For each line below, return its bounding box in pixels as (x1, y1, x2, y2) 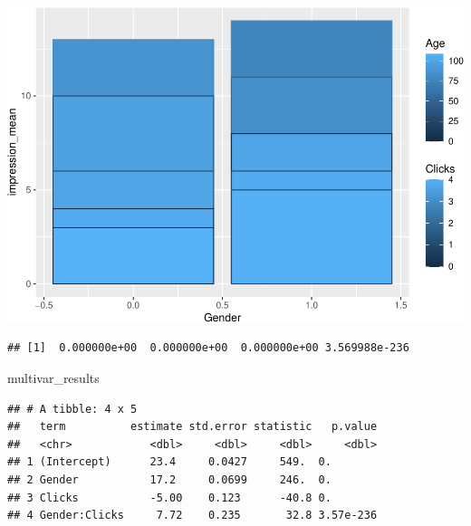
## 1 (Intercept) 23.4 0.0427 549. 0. (7, 455, 332, 469)
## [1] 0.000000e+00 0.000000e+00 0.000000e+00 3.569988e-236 (7, 341, 409, 355)
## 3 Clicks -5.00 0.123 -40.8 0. (7, 491, 332, 504)
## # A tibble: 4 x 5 (7, 402, 138, 416)
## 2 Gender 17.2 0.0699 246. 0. (7, 473, 332, 486)
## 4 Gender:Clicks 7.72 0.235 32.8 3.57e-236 (7, 509, 378, 522)
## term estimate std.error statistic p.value (7, 420, 378, 434)
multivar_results (7, 368, 100, 387)
